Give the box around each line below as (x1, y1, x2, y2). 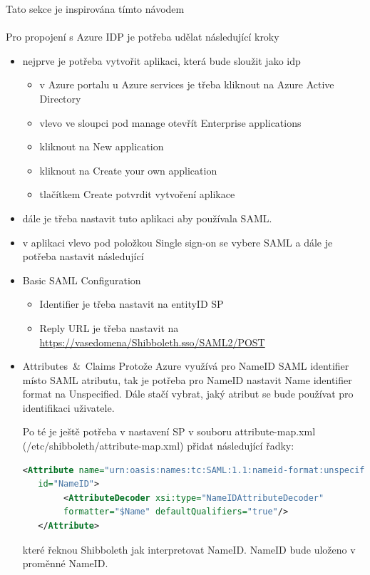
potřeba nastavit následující (22, 249, 144, 264)
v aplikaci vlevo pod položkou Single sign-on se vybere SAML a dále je (22, 234, 333, 249)
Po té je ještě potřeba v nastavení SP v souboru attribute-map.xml (22, 424, 316, 439)
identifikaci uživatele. (22, 400, 115, 415)
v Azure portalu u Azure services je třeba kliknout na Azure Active (39, 77, 334, 92)
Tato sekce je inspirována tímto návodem (6, 1, 185, 16)
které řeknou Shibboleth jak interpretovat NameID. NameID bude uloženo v (22, 542, 356, 556)
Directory (39, 90, 81, 105)
